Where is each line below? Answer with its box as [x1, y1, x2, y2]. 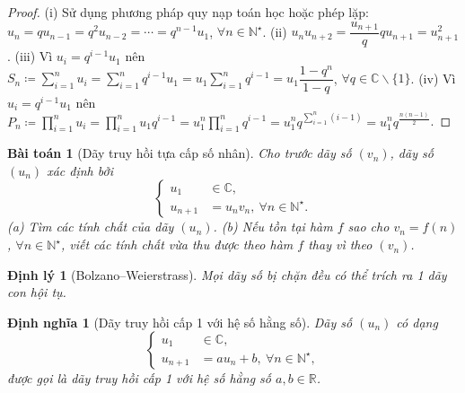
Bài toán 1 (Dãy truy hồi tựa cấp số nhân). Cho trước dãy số [7, 144, 352, 162]
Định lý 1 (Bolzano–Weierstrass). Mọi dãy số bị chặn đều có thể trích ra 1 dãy [7, 265, 447, 284]
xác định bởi [47, 161, 113, 179]
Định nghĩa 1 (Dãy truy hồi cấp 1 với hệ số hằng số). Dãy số [7, 312, 353, 331]
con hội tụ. [7, 283, 66, 301]
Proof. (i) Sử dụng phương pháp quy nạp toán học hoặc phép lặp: [7, 3, 369, 21]
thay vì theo [308, 235, 373, 254]
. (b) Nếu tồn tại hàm [213, 217, 333, 236]
